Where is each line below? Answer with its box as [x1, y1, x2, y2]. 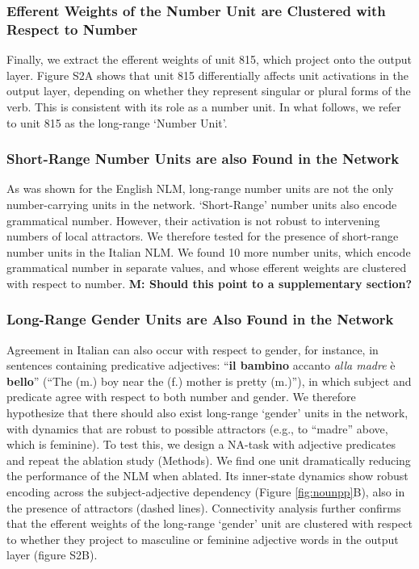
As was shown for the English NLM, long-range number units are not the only [6, 180, 394, 197]
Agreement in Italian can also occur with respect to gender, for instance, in [6, 341, 379, 358]
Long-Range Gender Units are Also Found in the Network [6, 309, 394, 329]
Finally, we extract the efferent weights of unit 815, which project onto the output [6, 51, 413, 68]
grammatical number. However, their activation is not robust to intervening [6, 211, 380, 228]
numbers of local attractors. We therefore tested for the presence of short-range [6, 228, 399, 245]
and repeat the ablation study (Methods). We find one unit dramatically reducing [6, 451, 411, 468]
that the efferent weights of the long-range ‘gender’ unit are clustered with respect [6, 515, 413, 532]
